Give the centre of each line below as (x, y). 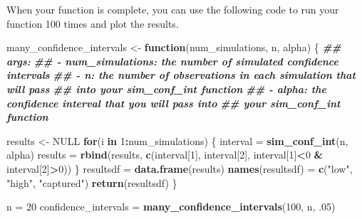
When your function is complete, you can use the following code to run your (173, 9)
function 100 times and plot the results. (93, 23)
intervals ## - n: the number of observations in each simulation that (181, 75)
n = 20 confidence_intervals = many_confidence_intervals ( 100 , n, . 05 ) (171, 207)
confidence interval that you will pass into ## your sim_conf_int (174, 103)
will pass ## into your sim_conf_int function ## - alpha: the (166, 89)
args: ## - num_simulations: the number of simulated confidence (172, 61)
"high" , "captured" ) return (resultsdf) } (92, 182)
